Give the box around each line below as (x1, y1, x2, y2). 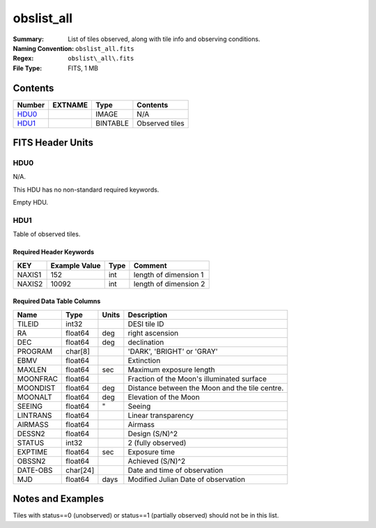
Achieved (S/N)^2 (127, 456, 186, 466)
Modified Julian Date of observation (127, 474, 246, 484)
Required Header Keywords (13, 248, 95, 256)
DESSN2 (17, 428, 45, 438)
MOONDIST (17, 383, 56, 393)
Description (127, 310, 168, 320)
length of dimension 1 (133, 270, 204, 279)
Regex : (13, 54, 34, 63)
